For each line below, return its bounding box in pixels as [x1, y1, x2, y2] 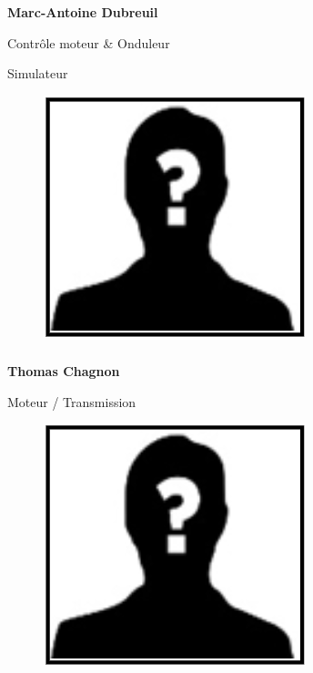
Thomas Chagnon [7, 362, 120, 381]
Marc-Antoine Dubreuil [7, 2, 158, 21]
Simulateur [7, 64, 68, 83]
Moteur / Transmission [7, 392, 136, 411]
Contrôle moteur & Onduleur [7, 33, 170, 52]
